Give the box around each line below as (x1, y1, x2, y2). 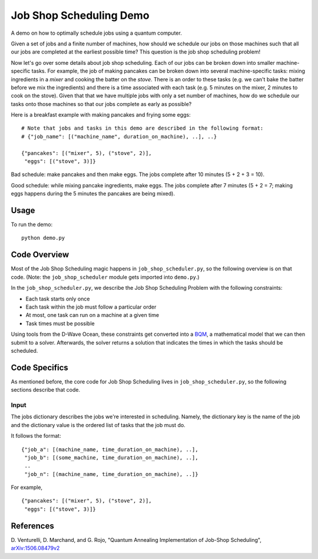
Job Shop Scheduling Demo (11, 9, 150, 22)
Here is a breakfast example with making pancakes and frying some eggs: (11, 111, 191, 118)
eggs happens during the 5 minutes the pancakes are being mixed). (11, 190, 175, 197)
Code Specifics (11, 362, 69, 372)
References (11, 521, 54, 531)
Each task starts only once (25, 295, 90, 302)
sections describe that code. (11, 386, 81, 393)
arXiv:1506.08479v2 (11, 545, 60, 552)
